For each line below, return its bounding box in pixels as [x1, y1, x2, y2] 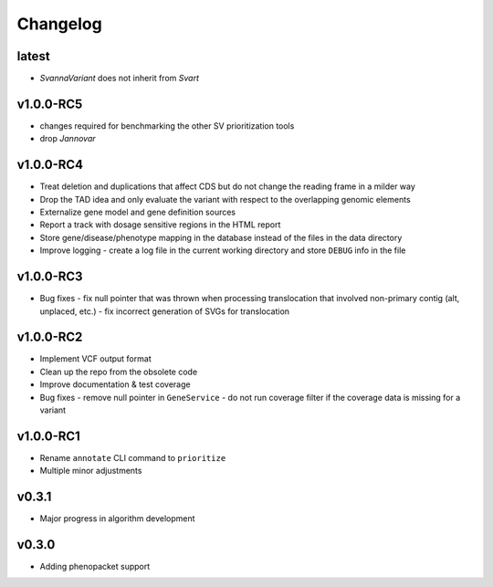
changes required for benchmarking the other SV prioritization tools [39, 120, 295, 131]
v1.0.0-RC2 [16, 330, 83, 345]
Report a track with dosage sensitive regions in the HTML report [39, 219, 281, 230]
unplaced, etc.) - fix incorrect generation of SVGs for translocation [39, 306, 290, 317]
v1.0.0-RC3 [16, 269, 83, 285]
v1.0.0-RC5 [16, 96, 83, 111]
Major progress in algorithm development [39, 513, 195, 524]
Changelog [16, 14, 102, 34]
